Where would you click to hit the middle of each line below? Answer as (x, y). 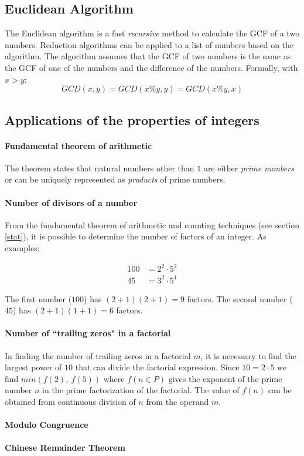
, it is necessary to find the (248, 355)
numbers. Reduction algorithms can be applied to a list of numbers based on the (149, 44)
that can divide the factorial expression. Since (157, 367)
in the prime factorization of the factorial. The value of (141, 390)
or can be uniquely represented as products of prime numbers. (115, 179)
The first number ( (38, 298)
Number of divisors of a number (71, 202)
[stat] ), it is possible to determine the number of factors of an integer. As (136, 236)
